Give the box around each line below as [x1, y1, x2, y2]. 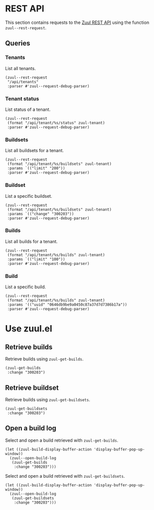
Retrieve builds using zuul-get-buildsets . [5, 396, 91, 403]
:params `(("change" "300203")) [7, 211, 74, 216]
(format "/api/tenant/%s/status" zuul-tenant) [7, 120, 105, 125]
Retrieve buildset [5, 383, 59, 392]
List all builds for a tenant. [5, 238, 58, 244]
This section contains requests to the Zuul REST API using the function [5, 19, 150, 25]
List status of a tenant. [5, 106, 51, 112]
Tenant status [5, 95, 40, 102]
